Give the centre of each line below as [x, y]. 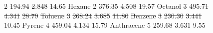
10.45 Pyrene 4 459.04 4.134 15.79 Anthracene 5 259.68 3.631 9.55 [105, 25]
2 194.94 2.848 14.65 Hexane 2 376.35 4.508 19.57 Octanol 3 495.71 [106, 6]
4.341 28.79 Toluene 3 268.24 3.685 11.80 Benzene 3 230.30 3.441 [103, 15]
